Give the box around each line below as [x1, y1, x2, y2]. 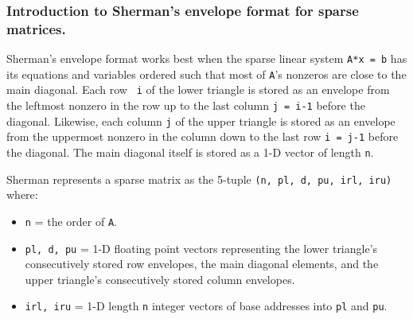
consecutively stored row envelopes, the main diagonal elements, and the [25, 255, 379, 272]
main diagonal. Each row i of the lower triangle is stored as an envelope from [6, 81, 390, 98]
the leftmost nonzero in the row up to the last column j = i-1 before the [6, 97, 365, 114]
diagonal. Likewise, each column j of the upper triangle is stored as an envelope [6, 112, 395, 129]
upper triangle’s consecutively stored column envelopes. [25, 270, 295, 287]
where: [6, 186, 38, 203]
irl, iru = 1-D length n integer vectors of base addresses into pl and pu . [25, 298, 388, 314]
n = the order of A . [25, 212, 117, 229]
